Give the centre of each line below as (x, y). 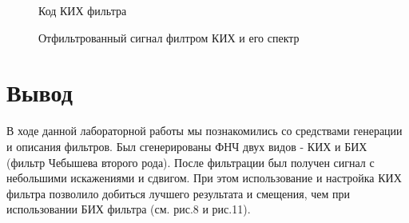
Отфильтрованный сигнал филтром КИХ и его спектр (169, 37)
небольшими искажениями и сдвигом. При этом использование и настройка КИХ (204, 178)
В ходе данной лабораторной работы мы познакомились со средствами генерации (204, 131)
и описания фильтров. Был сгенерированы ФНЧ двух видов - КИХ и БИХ (187, 146)
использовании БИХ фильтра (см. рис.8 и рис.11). (129, 209)
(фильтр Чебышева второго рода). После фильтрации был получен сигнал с (191, 162)
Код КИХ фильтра (83, 10)
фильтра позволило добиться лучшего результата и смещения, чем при (179, 193)
